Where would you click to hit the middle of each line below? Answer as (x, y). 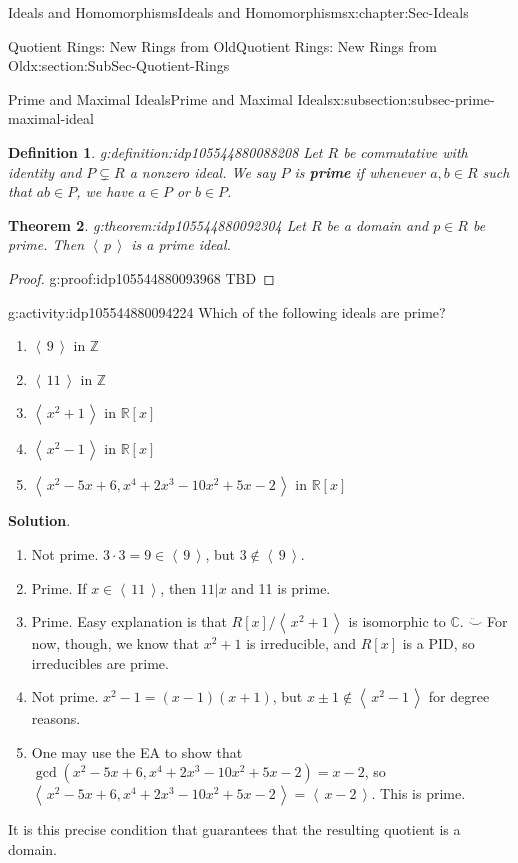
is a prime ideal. (181, 244)
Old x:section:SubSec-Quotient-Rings (119, 65)
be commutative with (405, 151)
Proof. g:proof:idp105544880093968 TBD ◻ (141, 277)
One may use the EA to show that (137, 751)
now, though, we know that (115, 643)
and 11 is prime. (281, 587)
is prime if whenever (360, 171)
